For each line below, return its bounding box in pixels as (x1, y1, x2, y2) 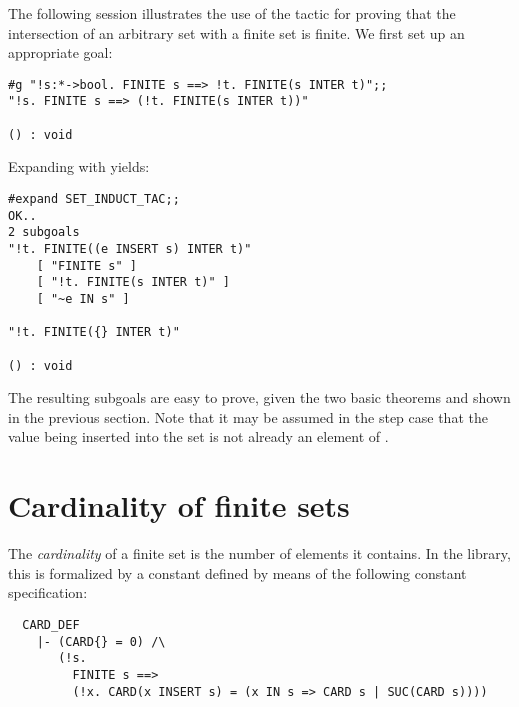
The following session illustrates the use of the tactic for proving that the (8, 3, 456, 23)
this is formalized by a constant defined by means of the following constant (8, 562, 467, 583)
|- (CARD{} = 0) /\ (36, 634, 166, 649)
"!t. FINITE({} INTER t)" (8, 325, 180, 340)
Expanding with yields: (8, 156, 150, 177)
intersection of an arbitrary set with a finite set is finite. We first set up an (8, 22, 465, 43)
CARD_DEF (22, 617, 80, 632)
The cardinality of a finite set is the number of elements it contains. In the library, (8, 543, 511, 564)
